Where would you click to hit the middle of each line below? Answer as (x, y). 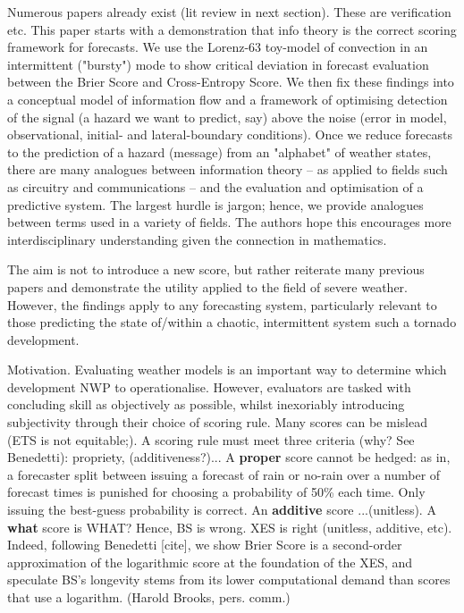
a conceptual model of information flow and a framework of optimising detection (228, 99)
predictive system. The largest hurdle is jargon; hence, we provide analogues (215, 204)
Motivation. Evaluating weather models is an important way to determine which (227, 369)
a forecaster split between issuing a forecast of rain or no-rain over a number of (224, 474)
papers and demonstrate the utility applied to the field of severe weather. (207, 286)
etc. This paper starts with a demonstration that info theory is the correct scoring (232, 29)
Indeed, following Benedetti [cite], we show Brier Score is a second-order (205, 545)
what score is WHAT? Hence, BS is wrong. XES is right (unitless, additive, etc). (230, 527)
